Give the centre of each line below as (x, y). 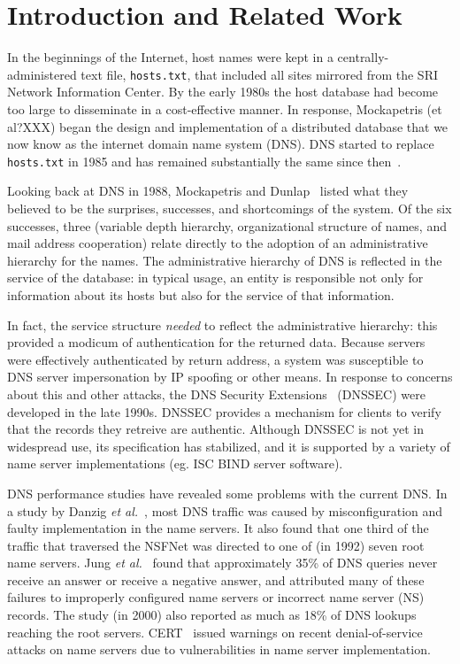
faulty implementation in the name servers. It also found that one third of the (218, 528)
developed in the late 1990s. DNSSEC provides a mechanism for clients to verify (224, 411)
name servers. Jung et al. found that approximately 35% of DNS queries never (222, 563)
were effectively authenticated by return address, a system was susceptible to (215, 359)
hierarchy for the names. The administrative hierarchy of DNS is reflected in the (225, 260)
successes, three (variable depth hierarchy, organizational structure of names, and (227, 225)
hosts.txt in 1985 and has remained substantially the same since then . (204, 161)
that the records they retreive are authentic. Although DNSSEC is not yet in (215, 429)
